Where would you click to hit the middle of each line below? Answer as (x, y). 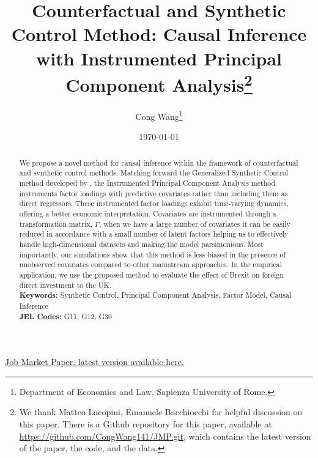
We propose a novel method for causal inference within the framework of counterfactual (159, 162)
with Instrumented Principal (159, 58)
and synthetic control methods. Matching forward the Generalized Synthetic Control (154, 173)
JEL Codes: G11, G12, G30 (65, 316)
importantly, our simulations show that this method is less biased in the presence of (153, 254)
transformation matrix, (56, 223)
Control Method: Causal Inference (159, 34)
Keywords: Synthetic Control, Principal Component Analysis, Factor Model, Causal (155, 295)
